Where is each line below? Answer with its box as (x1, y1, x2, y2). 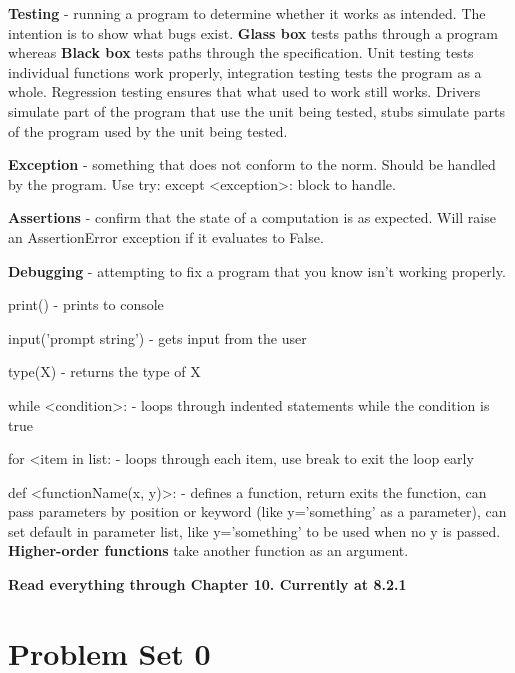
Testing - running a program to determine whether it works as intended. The (8, 3, 486, 23)
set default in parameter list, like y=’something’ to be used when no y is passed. (8, 520, 501, 541)
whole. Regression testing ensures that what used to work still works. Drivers (8, 81, 481, 102)
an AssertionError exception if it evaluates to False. (8, 226, 324, 247)
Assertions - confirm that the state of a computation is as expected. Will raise (8, 207, 496, 228)
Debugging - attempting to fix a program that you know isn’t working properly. (8, 260, 506, 281)
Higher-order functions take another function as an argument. (8, 540, 409, 561)
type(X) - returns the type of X (8, 361, 201, 382)
